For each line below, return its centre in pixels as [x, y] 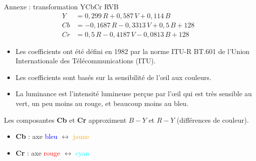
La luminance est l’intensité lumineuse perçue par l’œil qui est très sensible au [134, 94]
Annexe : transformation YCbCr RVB [61, 6]
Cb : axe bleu [37, 136]
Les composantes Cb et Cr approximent [65, 120]
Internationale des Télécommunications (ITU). [86, 61]
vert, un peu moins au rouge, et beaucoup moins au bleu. [102, 103]
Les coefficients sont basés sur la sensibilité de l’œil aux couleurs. [113, 77]
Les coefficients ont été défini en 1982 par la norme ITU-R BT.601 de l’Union [132, 51]
